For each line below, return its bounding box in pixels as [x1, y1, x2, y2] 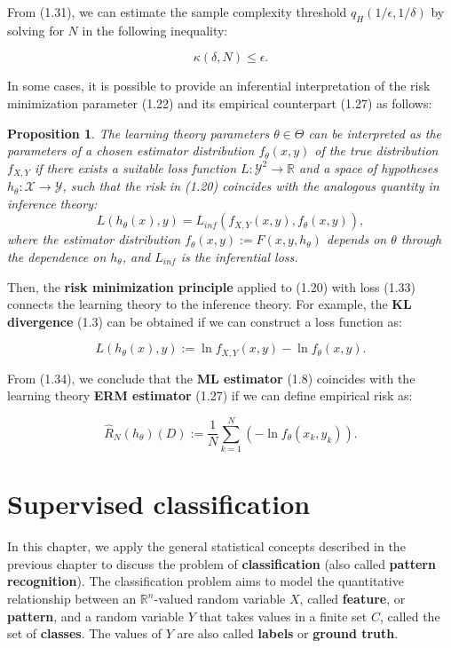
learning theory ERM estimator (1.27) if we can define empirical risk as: [7, 386, 413, 405]
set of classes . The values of [7, 624, 162, 643]
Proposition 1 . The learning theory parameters [7, 123, 270, 142]
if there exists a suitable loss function [34, 158, 237, 177]
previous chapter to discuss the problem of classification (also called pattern [7, 554, 436, 573]
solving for [7, 20, 64, 39]
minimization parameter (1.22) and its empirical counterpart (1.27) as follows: [7, 93, 432, 112]
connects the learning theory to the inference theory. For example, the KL [7, 295, 412, 313]
